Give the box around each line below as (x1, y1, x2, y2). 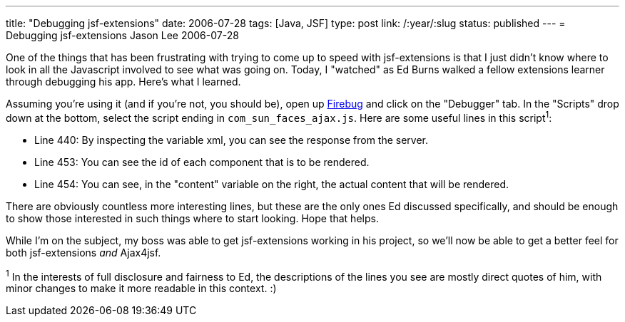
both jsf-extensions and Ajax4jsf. (6, 246, 161, 259)
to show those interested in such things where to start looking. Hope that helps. (6, 212, 379, 224)
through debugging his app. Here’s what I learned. (6, 76, 241, 88)
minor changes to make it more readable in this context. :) (6, 282, 277, 295)
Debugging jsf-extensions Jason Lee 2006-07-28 (6, 29, 239, 41)
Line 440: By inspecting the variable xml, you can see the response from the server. (34, 133, 429, 146)
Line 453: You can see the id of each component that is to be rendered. (34, 155, 370, 168)
